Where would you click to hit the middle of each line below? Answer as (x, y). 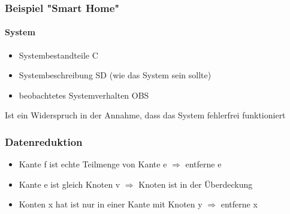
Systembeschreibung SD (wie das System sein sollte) (115, 75)
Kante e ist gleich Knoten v (70, 184)
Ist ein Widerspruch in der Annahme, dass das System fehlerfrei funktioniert (145, 115)
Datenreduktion (44, 141)
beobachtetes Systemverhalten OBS (84, 95)
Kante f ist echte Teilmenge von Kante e (93, 164)
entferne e (203, 164)
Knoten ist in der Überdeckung (196, 184)
